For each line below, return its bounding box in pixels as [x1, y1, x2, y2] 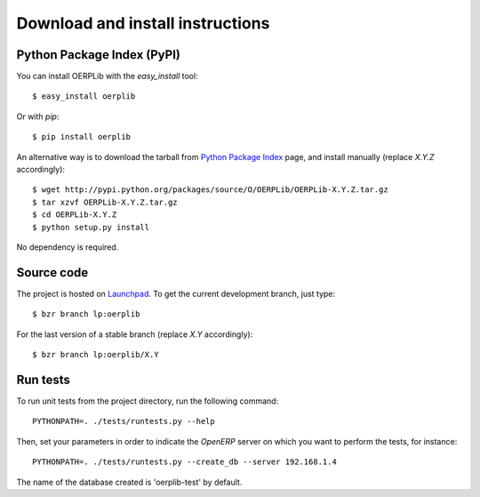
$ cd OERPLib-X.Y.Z [32, 210, 117, 220]
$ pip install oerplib [32, 132, 132, 142]
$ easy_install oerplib [32, 92, 136, 101]
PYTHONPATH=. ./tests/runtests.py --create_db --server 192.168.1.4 [32, 457, 337, 467]
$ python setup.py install [32, 222, 150, 232]
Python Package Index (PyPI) [16, 47, 181, 62]
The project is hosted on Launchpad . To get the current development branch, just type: [16, 288, 336, 299]
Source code [16, 265, 89, 280]
